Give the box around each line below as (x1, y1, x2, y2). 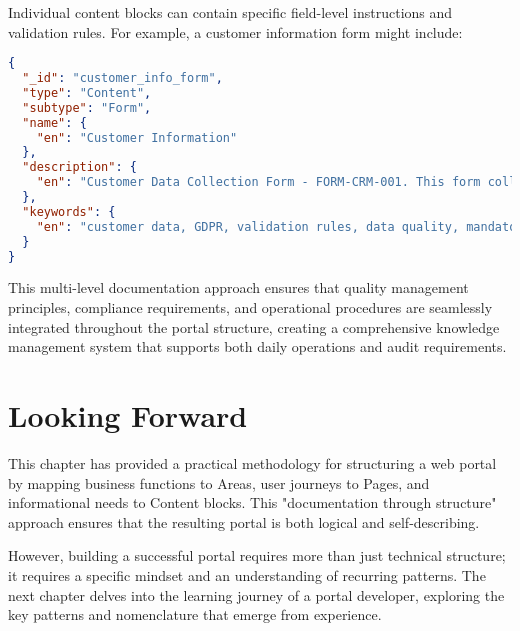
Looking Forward (8, 395, 248, 435)
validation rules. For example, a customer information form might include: (8, 21, 463, 42)
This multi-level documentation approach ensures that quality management (8, 277, 469, 298)
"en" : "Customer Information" (36, 130, 238, 145)
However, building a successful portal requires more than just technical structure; (8, 545, 506, 566)
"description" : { (22, 160, 137, 175)
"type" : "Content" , (22, 85, 152, 100)
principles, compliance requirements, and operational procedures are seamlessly (8, 297, 493, 318)
